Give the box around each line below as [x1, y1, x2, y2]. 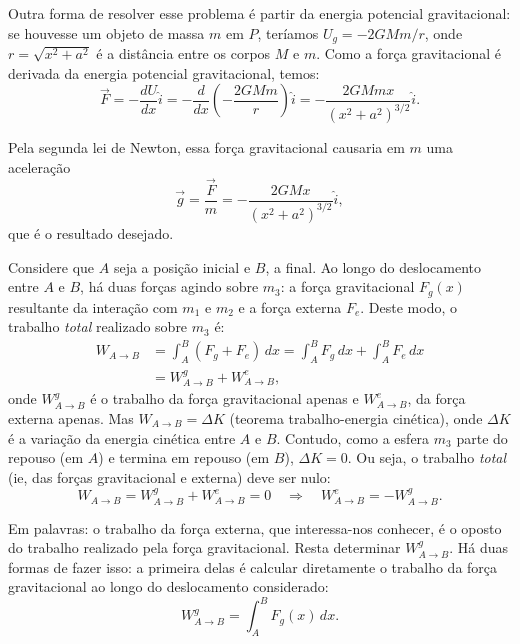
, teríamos [257, 22, 319, 43]
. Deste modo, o [360, 296, 458, 317]
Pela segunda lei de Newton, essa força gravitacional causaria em [8, 137, 405, 158]
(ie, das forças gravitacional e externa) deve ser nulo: [8, 466, 331, 487]
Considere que [8, 256, 95, 277]
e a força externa [238, 296, 342, 317]
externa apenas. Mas [8, 408, 134, 428]
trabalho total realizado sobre [8, 316, 188, 337]
